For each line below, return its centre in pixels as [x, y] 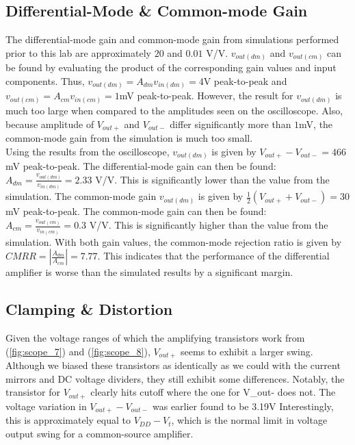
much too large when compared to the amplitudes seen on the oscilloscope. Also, [174, 110]
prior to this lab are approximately [78, 52]
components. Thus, [45, 80]
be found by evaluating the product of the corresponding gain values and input [171, 67]
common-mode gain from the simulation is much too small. [129, 137]
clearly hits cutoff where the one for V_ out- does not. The [213, 392]
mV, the [316, 124]
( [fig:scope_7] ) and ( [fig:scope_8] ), [78, 351]
